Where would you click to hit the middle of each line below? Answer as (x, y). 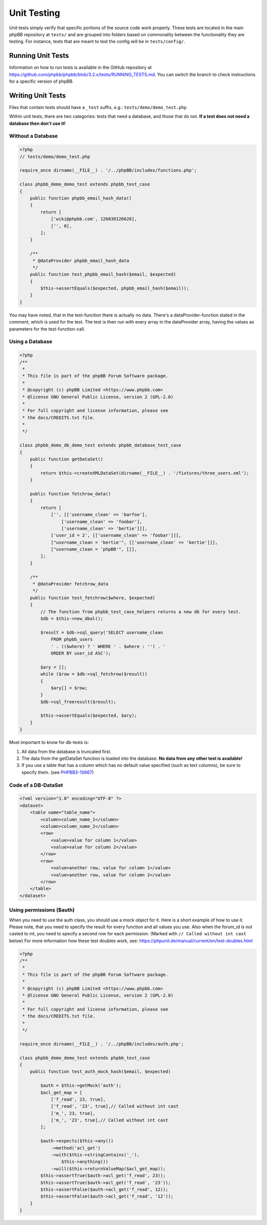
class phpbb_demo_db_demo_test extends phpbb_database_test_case (100, 445)
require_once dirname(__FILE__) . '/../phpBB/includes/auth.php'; (102, 1044)
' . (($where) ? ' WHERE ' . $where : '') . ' (108, 646)
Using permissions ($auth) (42, 910)
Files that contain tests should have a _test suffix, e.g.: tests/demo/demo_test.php (98, 107)
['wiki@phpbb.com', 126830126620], (94, 219)
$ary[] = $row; (69, 688)
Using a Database (31, 342)
